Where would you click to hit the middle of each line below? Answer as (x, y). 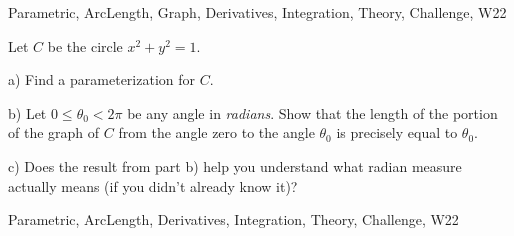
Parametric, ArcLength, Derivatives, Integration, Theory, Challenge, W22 (233, 219)
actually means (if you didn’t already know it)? (153, 185)
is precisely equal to (397, 132)
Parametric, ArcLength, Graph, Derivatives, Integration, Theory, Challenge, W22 (257, 12)
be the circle (85, 45)
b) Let (27, 112)
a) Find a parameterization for (101, 79)
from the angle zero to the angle (216, 132)
